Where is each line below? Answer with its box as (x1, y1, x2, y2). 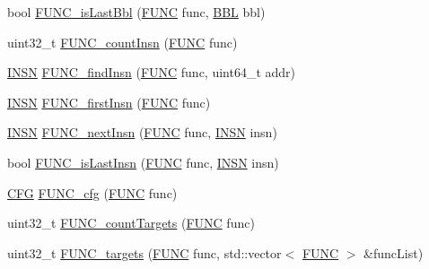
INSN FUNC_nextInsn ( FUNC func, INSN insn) (7, 123, 277, 142)
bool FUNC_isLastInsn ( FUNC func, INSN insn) (7, 152, 279, 171)
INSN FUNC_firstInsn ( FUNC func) (7, 92, 211, 111)
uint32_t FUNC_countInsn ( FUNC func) (7, 32, 238, 51)
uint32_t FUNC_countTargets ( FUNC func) (7, 213, 255, 232)
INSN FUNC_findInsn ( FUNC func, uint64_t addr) (7, 63, 296, 82)
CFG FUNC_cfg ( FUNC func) (7, 183, 178, 202)
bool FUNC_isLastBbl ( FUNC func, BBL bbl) (7, 3, 266, 21)
